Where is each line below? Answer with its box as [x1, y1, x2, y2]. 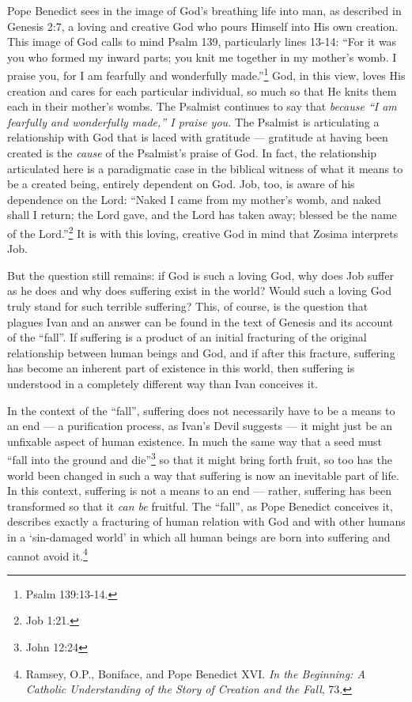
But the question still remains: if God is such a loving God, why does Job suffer [7, 266, 394, 283]
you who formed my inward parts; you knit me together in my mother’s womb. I [7, 48, 397, 65]
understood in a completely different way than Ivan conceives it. [7, 375, 318, 391]
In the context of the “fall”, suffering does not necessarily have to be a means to [7, 402, 395, 418]
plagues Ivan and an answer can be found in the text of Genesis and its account [7, 313, 394, 330]
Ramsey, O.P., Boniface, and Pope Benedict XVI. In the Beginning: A [25, 665, 365, 681]
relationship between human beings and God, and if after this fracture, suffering [7, 344, 395, 360]
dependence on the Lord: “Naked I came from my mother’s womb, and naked [7, 191, 381, 207]
